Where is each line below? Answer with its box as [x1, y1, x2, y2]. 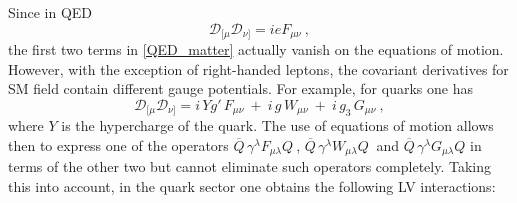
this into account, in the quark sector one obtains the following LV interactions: [8, 175, 496, 196]
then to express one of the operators [8, 134, 229, 155]
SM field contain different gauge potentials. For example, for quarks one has [8, 78, 473, 99]
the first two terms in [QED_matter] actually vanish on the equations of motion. [8, 39, 504, 60]
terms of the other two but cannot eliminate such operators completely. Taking [8, 156, 491, 177]
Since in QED [8, 2, 93, 22]
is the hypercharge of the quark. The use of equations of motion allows [61, 115, 494, 136]
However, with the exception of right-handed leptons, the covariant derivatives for [8, 58, 509, 79]
